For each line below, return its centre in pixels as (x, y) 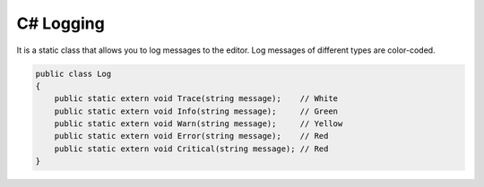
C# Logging (60, 23)
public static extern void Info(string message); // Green (196, 111)
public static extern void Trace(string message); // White (196, 99)
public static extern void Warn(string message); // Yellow (199, 124)
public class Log (73, 73)
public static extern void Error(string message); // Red (191, 136)
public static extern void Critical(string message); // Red (191, 149)
